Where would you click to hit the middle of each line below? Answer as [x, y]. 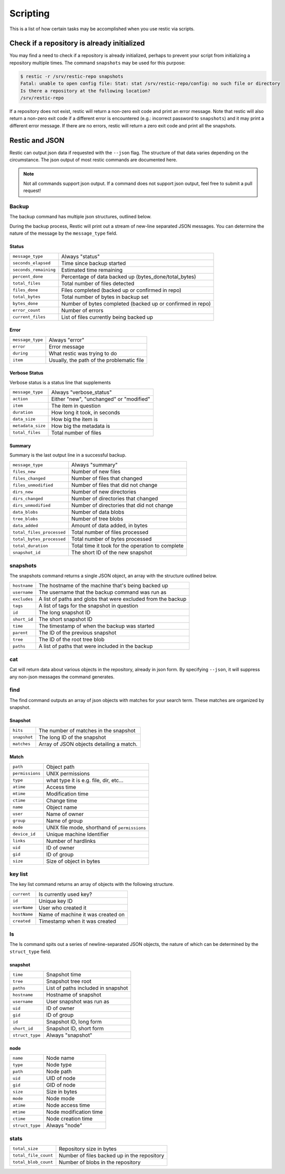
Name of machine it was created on [82, 914]
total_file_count [33, 1156]
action [20, 399]
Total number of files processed [110, 533]
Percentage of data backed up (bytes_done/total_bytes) [129, 276]
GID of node [61, 1085]
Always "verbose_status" [82, 392]
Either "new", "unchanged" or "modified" [101, 399]
